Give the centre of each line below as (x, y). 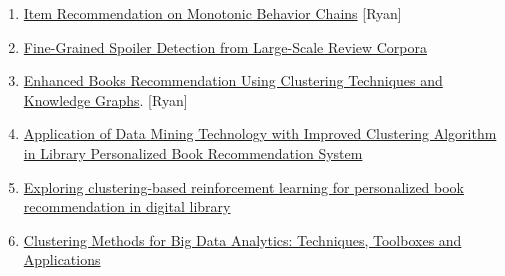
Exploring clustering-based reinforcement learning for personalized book (243, 186)
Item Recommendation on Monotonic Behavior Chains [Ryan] (212, 13)
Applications (62, 259)
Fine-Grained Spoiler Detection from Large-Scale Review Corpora (225, 46)
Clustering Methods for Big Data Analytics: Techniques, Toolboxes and (242, 239)
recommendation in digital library (127, 206)
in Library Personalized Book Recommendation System (193, 152)
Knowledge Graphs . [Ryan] (105, 99)
